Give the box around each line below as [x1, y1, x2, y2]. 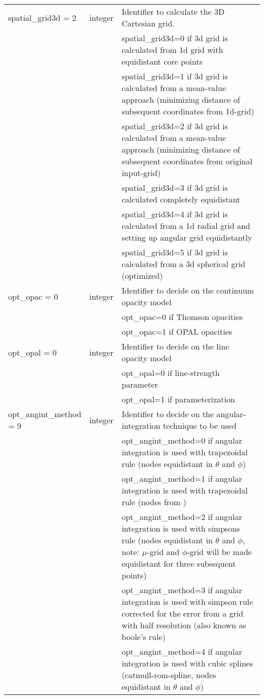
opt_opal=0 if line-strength [121, 367, 220, 378]
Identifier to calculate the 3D [121, 6, 225, 17]
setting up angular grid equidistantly [121, 231, 252, 243]
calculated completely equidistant [121, 193, 241, 205]
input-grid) [121, 167, 161, 179]
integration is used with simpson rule [121, 596, 253, 607]
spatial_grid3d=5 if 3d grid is [121, 246, 228, 258]
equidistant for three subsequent [121, 558, 236, 569]
